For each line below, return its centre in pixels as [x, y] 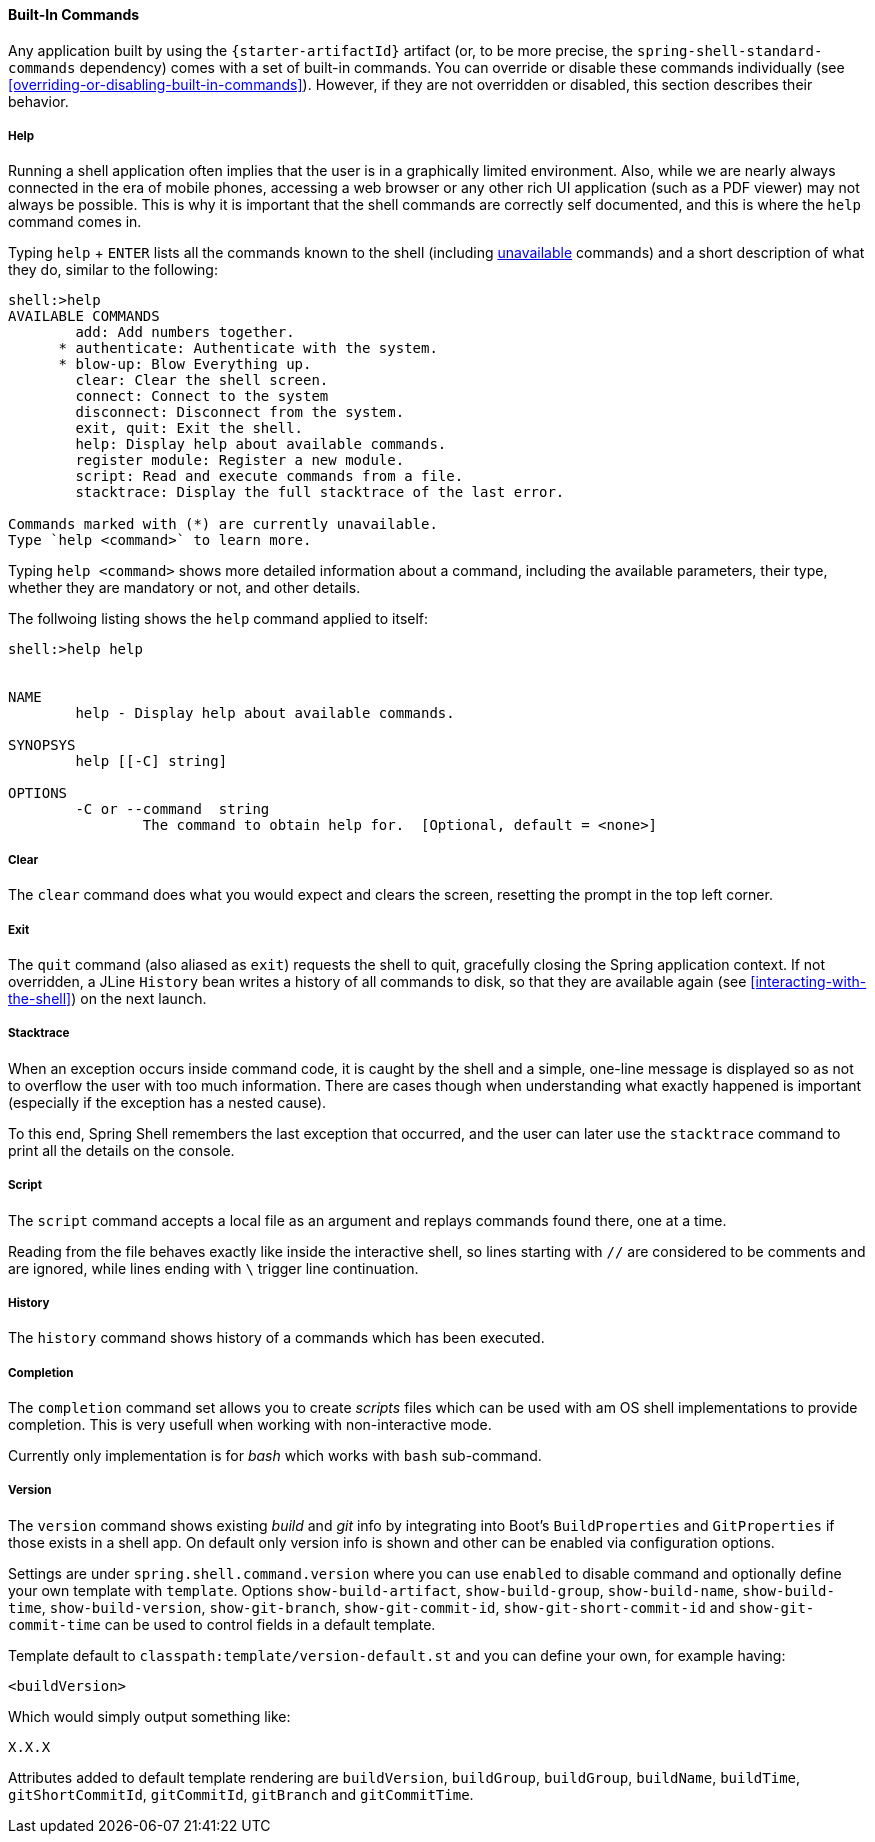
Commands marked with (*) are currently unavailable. [223, 524]
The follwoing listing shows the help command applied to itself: [218, 619]
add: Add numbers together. [185, 332]
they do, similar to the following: [113, 270]
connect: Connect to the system [202, 396]
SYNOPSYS [42, 745]
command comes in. [75, 222]
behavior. [38, 101]
